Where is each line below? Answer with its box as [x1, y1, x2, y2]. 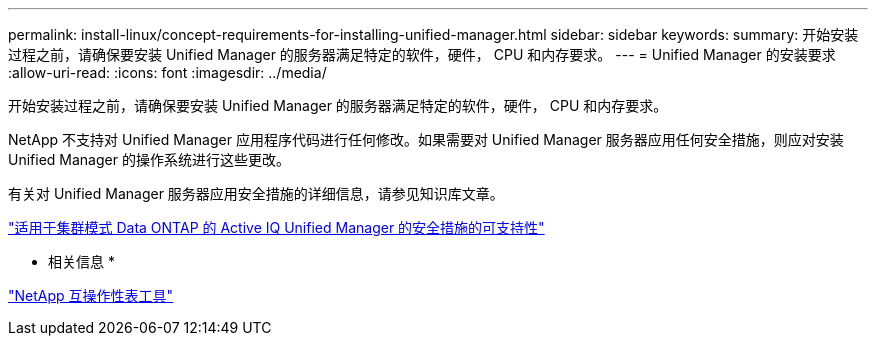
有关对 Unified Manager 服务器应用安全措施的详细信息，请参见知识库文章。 [8, 185, 504, 202]
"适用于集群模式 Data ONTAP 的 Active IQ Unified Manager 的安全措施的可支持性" [8, 219, 545, 236]
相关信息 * [48, 253, 115, 270]
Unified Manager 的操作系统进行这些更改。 [8, 151, 290, 168]
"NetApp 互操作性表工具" [8, 287, 174, 304]
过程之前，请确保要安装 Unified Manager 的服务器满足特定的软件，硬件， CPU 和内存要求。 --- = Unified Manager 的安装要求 [8, 46, 836, 63]
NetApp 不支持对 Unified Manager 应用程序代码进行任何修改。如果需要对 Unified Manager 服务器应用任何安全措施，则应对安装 [8, 131, 844, 148]
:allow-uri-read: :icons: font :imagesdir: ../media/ [8, 64, 327, 81]
